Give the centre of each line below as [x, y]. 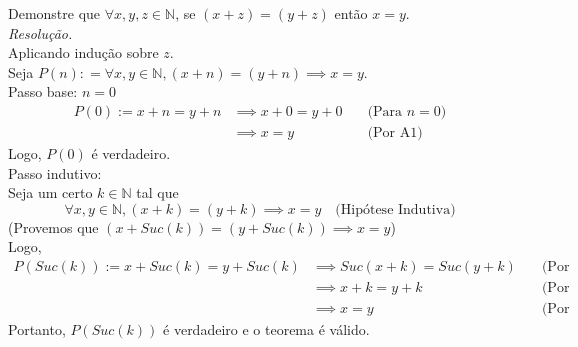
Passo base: [43, 91]
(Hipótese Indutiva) [395, 209]
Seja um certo [50, 192]
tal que [157, 192]
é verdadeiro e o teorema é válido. [266, 329]
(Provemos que [53, 226]
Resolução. [40, 32]
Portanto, [37, 329]
